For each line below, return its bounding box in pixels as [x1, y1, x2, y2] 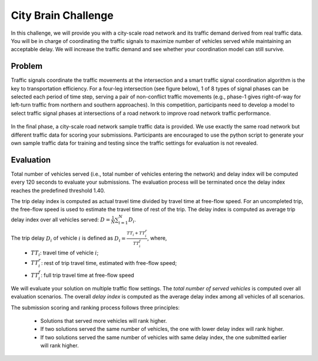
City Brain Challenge [11, 9, 114, 22]
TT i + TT [127, 230, 145, 237]
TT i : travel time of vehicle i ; [31, 249, 99, 257]
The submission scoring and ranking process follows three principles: [11, 304, 180, 311]
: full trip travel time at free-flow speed [40, 271, 135, 279]
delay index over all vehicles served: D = [11, 216, 111, 223]
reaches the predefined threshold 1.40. [11, 187, 105, 194]
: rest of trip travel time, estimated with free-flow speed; [41, 259, 177, 266]
